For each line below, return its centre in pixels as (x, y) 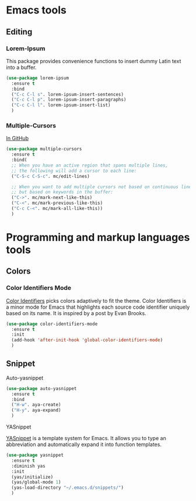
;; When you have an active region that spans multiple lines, (90, 165)
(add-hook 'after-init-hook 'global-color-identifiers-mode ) (87, 340)
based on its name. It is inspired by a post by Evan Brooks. (76, 313)
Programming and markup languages (98, 237)
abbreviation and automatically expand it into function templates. (84, 444)
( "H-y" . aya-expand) (36, 410)
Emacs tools (36, 10)
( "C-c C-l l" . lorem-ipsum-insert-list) (61, 105)
